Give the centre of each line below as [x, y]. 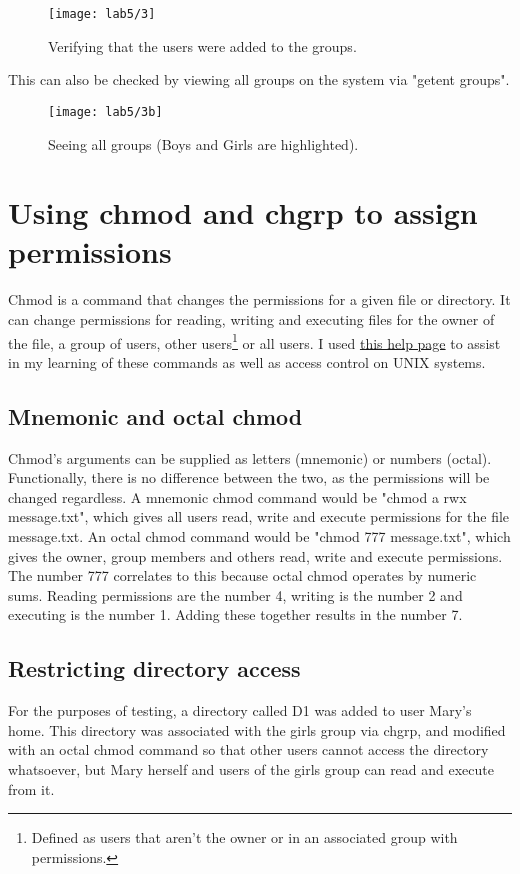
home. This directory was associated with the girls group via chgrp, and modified [257, 729]
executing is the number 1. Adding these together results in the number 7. [235, 614]
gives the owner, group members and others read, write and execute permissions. [255, 555]
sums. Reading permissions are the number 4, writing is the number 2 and [235, 594]
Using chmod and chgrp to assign [243, 212]
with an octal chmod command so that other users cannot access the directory [248, 749]
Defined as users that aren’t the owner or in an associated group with [244, 837]
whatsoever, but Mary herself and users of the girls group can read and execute [251, 768]
